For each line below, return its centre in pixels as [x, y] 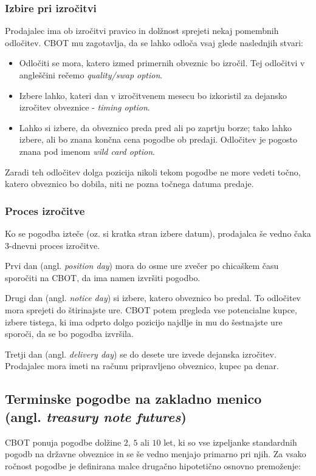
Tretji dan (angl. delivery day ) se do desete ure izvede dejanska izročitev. [141, 354]
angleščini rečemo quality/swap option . [91, 75]
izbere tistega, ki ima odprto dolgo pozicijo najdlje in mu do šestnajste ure [144, 321]
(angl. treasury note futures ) [96, 416]
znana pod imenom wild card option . [87, 151]
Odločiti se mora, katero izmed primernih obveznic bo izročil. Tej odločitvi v [162, 63]
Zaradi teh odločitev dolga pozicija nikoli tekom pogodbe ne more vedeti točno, [153, 172]
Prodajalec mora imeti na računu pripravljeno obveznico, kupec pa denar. [142, 366]
